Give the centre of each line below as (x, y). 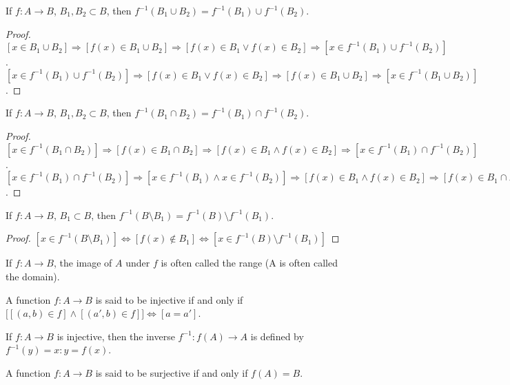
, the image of (83, 263)
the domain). (33, 276)
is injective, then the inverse (116, 336)
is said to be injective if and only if (169, 299)
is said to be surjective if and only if (172, 372)
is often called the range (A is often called (249, 263)
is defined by (277, 336)
